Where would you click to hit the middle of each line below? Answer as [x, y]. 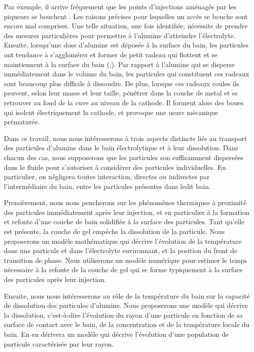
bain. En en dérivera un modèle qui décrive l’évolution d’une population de [116, 334]
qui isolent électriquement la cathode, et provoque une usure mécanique [111, 112]
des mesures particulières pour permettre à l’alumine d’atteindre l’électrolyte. [120, 35]
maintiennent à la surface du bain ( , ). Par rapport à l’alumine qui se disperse [119, 64]
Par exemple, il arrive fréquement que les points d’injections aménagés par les [120, 6]
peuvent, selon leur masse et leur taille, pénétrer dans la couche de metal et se [121, 93]
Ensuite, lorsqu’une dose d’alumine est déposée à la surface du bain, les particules [126, 45]
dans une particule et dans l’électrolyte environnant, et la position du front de [121, 250]
